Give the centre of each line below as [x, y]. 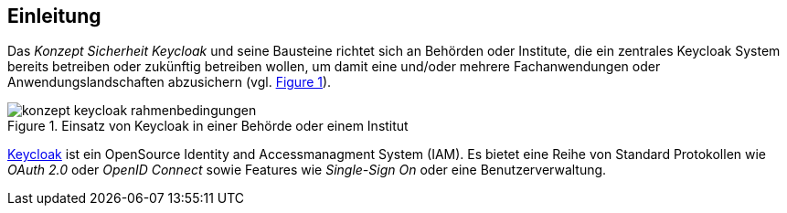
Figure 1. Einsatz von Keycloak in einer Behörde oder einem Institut [208, 126]
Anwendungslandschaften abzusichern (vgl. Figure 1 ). [170, 82]
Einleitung [54, 16]
